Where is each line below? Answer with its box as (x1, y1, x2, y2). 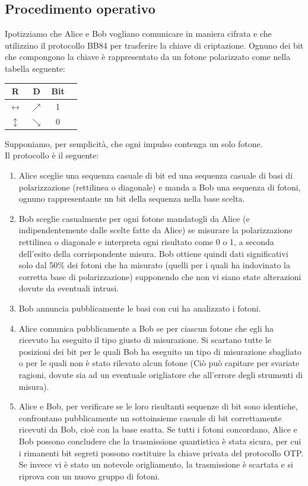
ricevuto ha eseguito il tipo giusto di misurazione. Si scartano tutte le (18, 333, 271, 346)
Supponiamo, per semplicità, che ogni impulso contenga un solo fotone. (5, 137, 263, 150)
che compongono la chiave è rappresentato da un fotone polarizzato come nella (5, 50, 291, 63)
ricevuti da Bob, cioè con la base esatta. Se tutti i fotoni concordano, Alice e (18, 423, 297, 436)
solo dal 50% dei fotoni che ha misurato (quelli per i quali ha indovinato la (18, 259, 291, 271)
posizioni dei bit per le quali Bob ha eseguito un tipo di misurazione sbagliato (18, 345, 302, 357)
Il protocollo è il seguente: (5, 149, 99, 161)
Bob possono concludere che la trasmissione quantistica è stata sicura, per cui (18, 434, 301, 447)
